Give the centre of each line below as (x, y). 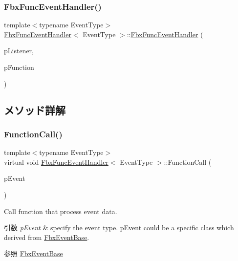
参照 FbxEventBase (33, 253)
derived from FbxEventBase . (47, 237)
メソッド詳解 (35, 110)
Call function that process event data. (61, 211)
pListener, (19, 51)
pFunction (19, 67)
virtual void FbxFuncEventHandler (56, 162)
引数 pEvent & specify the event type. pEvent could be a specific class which (119, 228)
